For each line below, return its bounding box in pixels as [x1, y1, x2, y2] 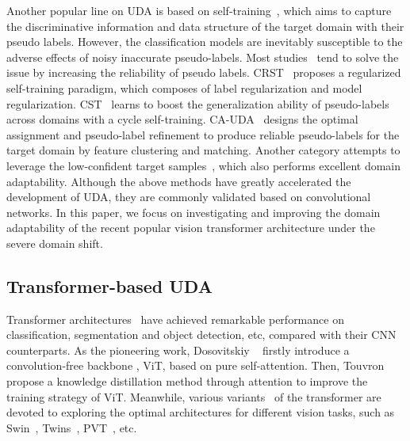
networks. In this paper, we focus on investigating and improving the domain [6, 203, 381, 220]
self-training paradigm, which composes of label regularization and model [6, 79, 362, 96]
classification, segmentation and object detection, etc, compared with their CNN [6, 326, 397, 343]
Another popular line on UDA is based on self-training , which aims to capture [6, 2, 392, 18]
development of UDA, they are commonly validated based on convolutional [6, 188, 371, 205]
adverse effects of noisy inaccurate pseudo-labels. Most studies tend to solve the [6, 48, 399, 65]
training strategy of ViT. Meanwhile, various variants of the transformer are [6, 388, 381, 405]
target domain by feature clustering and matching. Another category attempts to [6, 142, 400, 158]
